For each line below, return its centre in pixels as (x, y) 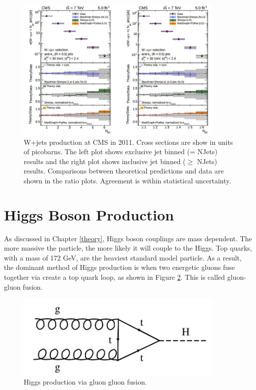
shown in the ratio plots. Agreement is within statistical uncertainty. (128, 180)
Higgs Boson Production (89, 214)
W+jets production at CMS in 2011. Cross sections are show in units (128, 142)
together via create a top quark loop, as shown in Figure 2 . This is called (115, 277)
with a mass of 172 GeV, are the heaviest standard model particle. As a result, (123, 257)
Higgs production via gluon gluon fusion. (85, 382)
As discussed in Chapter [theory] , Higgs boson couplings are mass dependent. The (128, 238)
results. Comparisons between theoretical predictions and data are (124, 171)
